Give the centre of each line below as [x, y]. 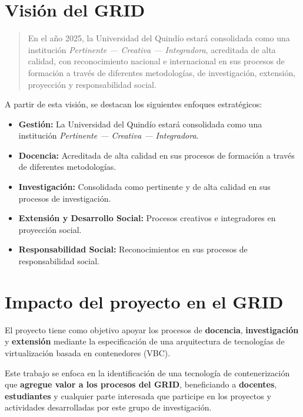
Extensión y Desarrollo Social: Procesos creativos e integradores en [147, 218]
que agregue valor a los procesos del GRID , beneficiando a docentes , [141, 384]
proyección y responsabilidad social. [92, 84]
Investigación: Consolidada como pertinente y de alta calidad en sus [144, 187]
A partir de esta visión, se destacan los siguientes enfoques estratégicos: [134, 104]
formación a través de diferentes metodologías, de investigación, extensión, [162, 72]
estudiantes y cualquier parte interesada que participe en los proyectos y [138, 395]
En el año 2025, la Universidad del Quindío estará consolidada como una [159, 38]
